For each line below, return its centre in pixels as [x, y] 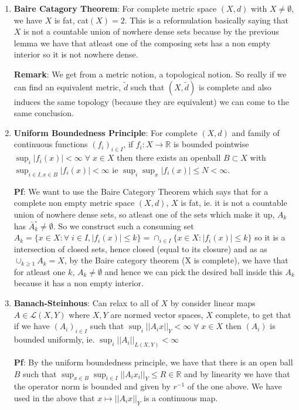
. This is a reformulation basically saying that [206, 20]
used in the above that [54, 397]
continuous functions [51, 144]
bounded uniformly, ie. [54, 339]
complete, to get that [253, 314]
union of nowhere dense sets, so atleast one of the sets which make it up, [144, 214]
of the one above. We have [235, 386]
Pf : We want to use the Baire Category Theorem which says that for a [141, 191]
